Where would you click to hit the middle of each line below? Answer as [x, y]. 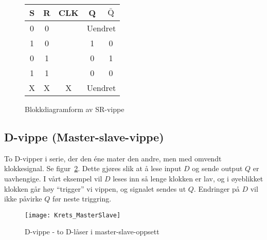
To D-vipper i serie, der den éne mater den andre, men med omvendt [113, 158]
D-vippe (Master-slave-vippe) [84, 136]
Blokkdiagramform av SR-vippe [75, 109]
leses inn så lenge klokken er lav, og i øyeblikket [188, 178]
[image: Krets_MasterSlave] [73, 215]
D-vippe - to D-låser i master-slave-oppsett [92, 232]
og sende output [217, 168]
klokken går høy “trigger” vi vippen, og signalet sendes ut [95, 188]
